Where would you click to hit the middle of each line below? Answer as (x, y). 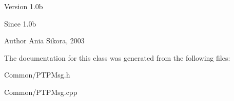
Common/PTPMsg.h (37, 75)
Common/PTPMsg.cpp (41, 92)
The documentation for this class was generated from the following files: (117, 57)
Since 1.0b (20, 23)
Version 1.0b (24, 6)
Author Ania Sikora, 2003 (44, 41)
